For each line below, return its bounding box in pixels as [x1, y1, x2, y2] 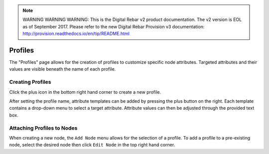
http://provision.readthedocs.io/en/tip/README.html [22, 30, 130, 37]
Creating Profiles [9, 79, 51, 86]
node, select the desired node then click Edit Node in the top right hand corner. [9, 142, 175, 148]
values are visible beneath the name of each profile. [9, 66, 116, 72]
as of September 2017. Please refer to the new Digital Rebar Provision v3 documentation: [22, 23, 205, 29]
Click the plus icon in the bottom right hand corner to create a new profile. [9, 89, 161, 95]
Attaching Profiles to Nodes [9, 125, 78, 132]
